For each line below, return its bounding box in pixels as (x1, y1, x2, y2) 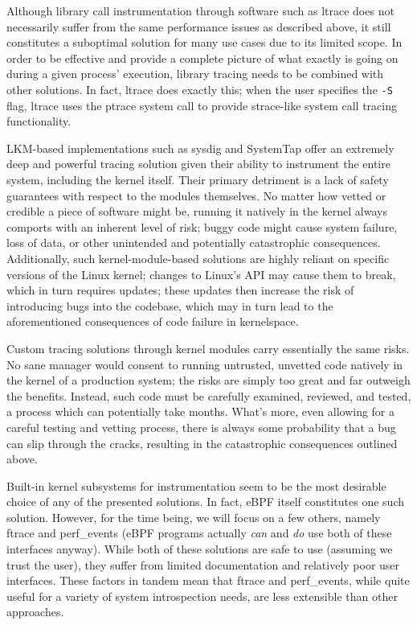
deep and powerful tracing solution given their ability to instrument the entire (6, 155, 390, 172)
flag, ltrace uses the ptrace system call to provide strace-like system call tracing (6, 97, 397, 113)
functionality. (6, 113, 72, 130)
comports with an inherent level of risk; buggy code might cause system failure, (6, 218, 398, 235)
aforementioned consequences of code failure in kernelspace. (6, 313, 299, 330)
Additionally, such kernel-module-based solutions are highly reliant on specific (6, 249, 390, 266)
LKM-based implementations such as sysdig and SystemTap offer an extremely (6, 139, 395, 156)
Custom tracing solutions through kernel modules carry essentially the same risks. (6, 339, 410, 356)
